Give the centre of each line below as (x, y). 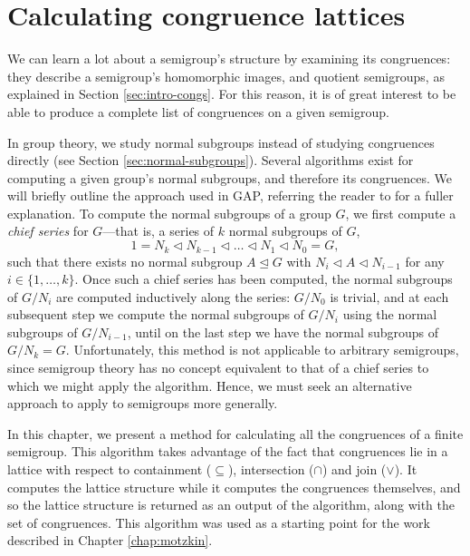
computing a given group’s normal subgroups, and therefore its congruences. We (230, 177)
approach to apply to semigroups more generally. (143, 403)
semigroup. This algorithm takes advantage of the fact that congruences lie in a (228, 451)
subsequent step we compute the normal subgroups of (156, 314)
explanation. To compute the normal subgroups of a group (169, 213)
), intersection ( (271, 469)
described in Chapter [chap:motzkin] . (110, 540)
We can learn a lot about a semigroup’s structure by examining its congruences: (229, 59)
